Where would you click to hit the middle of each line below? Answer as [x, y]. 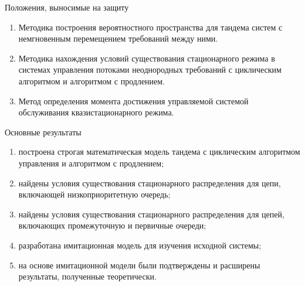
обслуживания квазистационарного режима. [96, 112]
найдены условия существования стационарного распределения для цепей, [151, 214]
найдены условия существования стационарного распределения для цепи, [150, 183]
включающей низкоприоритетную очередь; [94, 194]
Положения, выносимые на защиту [67, 7]
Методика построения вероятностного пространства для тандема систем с [150, 27]
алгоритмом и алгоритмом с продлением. [92, 81]
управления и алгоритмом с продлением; [91, 163]
